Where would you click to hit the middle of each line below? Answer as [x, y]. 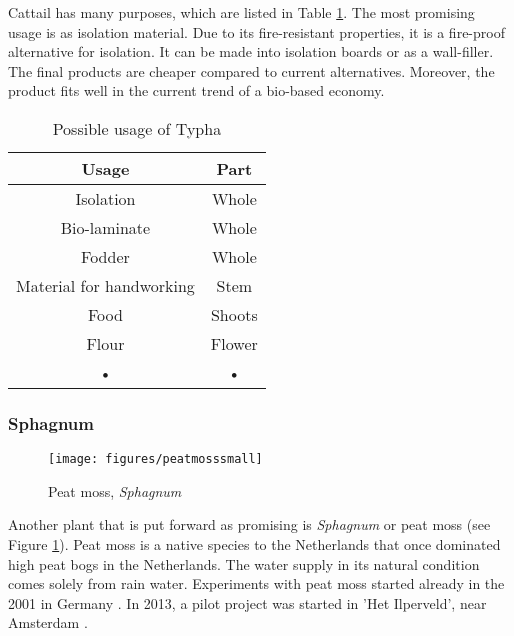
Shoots [234, 314]
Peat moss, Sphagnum [115, 490]
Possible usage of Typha [137, 128]
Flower [234, 343]
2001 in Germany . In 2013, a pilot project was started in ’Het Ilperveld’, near [247, 602]
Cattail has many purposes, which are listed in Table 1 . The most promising [241, 12]
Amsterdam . [48, 622]
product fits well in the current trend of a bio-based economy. [196, 90]
